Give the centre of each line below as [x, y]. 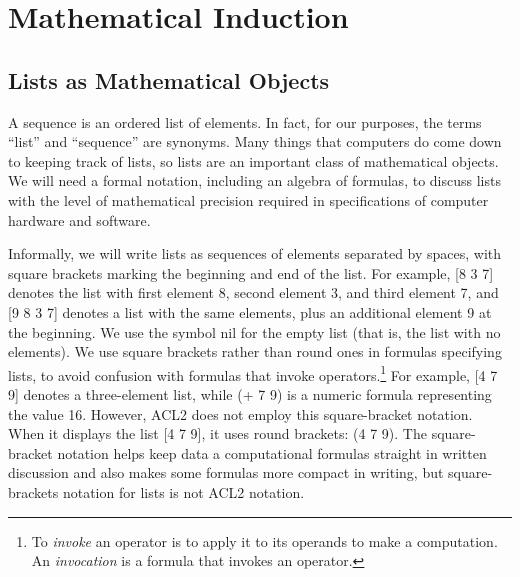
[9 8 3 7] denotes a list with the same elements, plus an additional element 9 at [250, 311]
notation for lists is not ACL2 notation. [183, 491]
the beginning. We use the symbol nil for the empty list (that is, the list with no [254, 331]
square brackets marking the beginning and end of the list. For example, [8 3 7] [251, 272]
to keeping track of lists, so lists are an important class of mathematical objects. [253, 160]
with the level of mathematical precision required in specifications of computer [248, 199]
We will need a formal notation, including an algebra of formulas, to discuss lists [254, 180]
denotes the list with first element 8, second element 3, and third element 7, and [253, 292]
